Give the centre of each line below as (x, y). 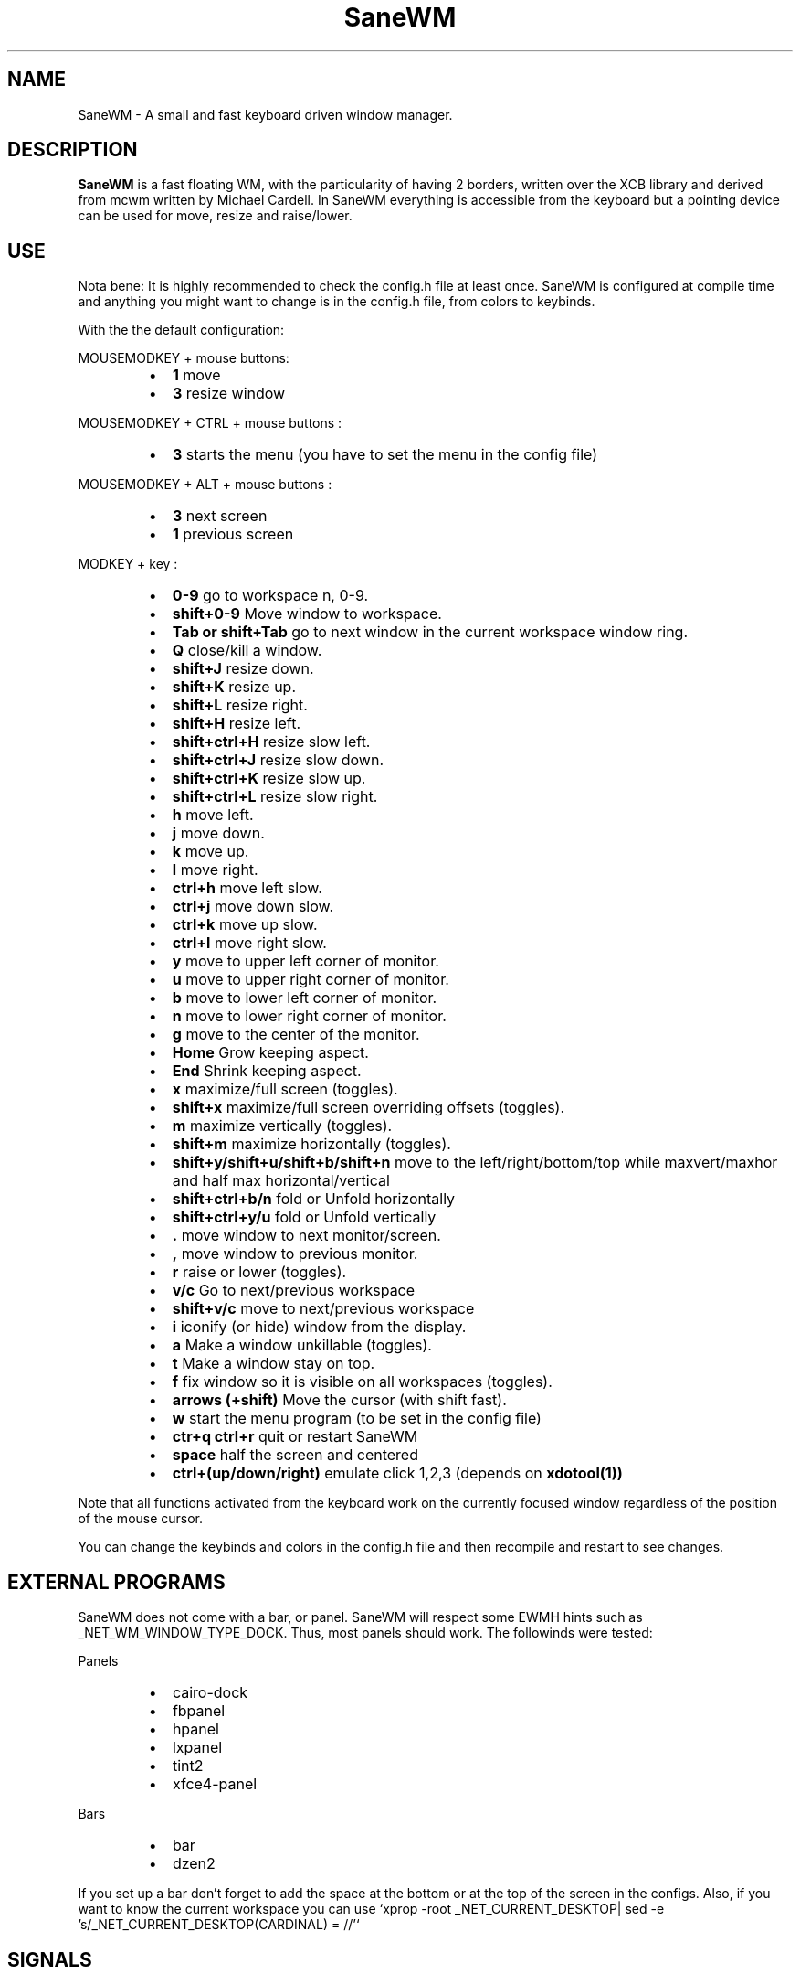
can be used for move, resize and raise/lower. (215, 216)
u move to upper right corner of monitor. (311, 980)
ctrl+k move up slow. (245, 925)
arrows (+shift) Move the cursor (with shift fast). (339, 1400)
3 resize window (229, 394)
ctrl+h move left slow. (247, 888)
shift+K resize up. (234, 687)
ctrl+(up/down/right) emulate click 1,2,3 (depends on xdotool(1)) (397, 1473)
